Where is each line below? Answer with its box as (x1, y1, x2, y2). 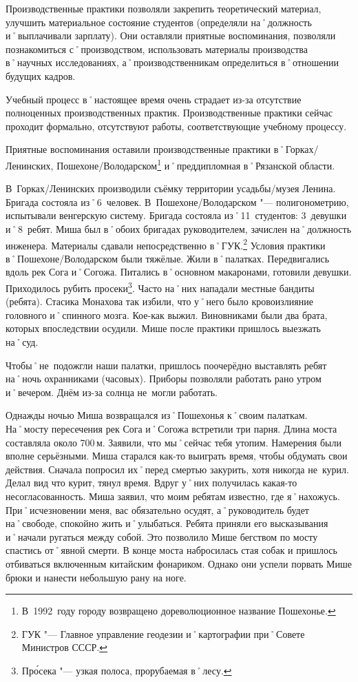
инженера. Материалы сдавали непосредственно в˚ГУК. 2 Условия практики (6, 236, 326, 252)
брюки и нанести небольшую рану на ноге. (6, 570, 187, 584)
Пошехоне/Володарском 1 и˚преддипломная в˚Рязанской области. (56, 156, 335, 172)
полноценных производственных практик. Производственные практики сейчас (6, 105, 333, 120)
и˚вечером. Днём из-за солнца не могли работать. (6, 384, 218, 399)
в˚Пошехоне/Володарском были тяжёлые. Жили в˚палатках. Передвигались (6, 251, 330, 265)
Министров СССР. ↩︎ (21, 640, 107, 654)
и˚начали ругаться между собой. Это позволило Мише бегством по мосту (6, 529, 318, 544)
